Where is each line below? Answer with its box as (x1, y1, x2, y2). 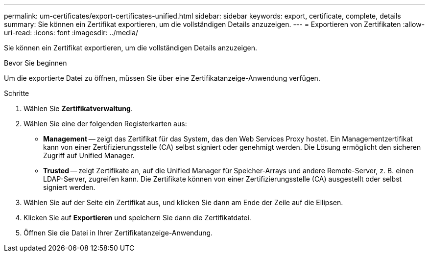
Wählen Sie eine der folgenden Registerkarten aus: (24, 119, 187, 128)
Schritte (4, 89, 29, 97)
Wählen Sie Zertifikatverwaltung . (24, 104, 133, 113)
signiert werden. (43, 183, 95, 191)
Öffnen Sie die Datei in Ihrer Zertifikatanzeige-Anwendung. (24, 229, 213, 237)
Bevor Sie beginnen (4, 59, 67, 67)
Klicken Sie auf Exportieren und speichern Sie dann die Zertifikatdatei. (24, 213, 251, 222)
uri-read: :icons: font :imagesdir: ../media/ (4, 28, 138, 37)
